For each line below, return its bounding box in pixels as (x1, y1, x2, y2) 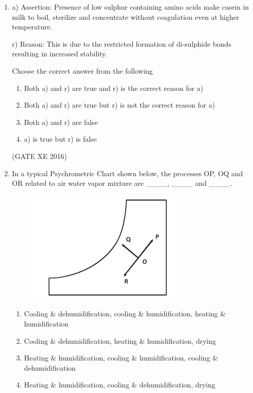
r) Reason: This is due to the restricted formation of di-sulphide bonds (12, 38, 231, 49)
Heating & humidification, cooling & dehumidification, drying (24, 379, 215, 390)
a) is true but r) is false (24, 134, 97, 144)
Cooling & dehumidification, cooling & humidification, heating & (24, 308, 226, 319)
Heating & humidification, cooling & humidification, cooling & (24, 352, 218, 363)
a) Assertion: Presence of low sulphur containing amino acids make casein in (12, 2, 249, 12)
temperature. (12, 21, 52, 32)
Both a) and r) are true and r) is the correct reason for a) (24, 82, 203, 93)
